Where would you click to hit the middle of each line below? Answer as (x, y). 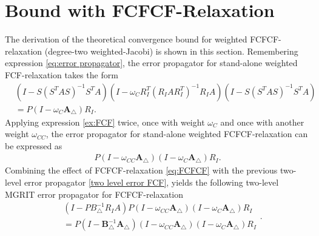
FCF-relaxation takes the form (62, 74)
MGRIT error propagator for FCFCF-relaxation (94, 194)
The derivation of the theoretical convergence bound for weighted (126, 39)
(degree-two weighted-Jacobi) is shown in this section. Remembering (171, 51)
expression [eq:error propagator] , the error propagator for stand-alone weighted (151, 63)
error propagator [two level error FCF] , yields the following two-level (151, 182)
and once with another (262, 122)
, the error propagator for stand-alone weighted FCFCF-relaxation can (177, 134)
